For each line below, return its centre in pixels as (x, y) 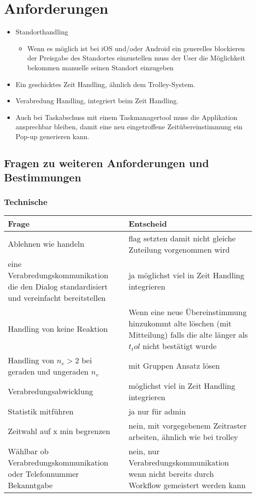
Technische (26, 201)
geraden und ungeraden (48, 371)
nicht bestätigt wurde (179, 346)
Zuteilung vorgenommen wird (179, 249)
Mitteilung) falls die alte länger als (188, 334)
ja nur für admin (157, 411)
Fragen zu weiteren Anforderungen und (107, 162)
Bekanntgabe (30, 485)
